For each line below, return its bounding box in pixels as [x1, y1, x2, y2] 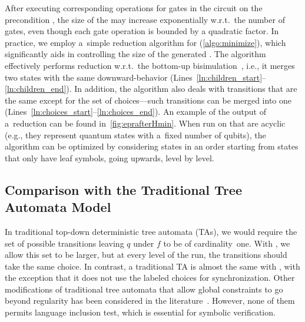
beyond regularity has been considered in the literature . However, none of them [5, 294, 295, 307]
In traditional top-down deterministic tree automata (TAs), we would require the [5, 225, 297, 237]
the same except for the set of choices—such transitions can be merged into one [5, 94, 292, 106]
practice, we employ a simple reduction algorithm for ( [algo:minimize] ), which [5, 36, 286, 48]
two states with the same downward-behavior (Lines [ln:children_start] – [5, 71, 267, 83]
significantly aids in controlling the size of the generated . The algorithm [5, 48, 266, 60]
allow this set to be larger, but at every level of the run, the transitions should [5, 248, 287, 261]
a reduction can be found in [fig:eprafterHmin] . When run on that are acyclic [5, 117, 286, 129]
